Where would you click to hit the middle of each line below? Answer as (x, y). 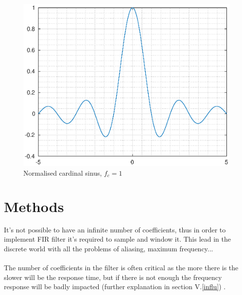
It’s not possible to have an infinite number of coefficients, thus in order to (115, 229)
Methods (34, 206)
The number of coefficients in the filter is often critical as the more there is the (121, 268)
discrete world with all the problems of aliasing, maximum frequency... (109, 248)
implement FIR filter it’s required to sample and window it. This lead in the (118, 239)
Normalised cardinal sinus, (63, 172)
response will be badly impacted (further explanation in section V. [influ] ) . (115, 287)
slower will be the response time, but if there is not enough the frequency (113, 277)
